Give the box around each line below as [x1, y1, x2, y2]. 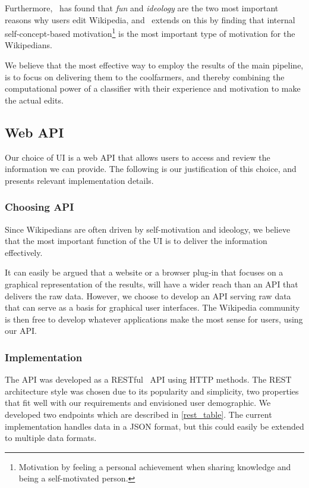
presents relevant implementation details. [5, 174, 154, 186]
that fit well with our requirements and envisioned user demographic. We [5, 396, 271, 409]
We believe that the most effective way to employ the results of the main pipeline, [5, 59, 304, 71]
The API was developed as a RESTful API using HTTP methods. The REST [5, 373, 292, 386]
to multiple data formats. [5, 431, 97, 444]
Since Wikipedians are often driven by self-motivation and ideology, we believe [5, 223, 291, 235]
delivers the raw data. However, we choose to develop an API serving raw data [5, 289, 291, 302]
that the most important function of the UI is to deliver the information [5, 234, 267, 247]
